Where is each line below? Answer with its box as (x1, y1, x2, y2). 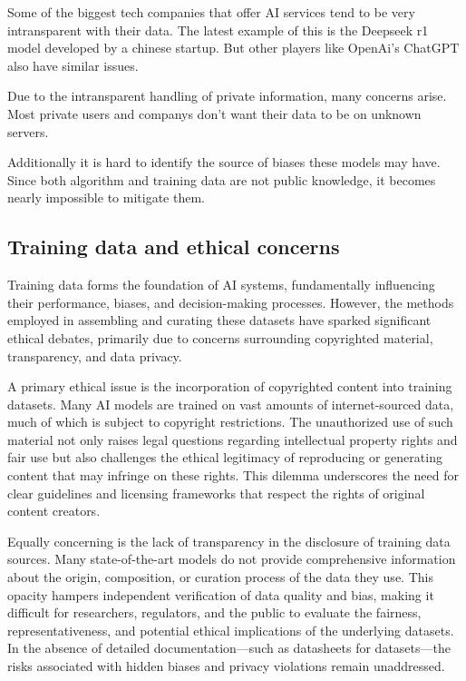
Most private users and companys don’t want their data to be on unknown (7, 104, 422, 123)
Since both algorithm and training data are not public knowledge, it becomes (7, 170, 436, 189)
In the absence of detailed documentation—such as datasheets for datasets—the (7, 638, 451, 657)
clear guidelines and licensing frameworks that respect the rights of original (7, 483, 425, 502)
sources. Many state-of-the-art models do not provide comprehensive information (7, 549, 456, 568)
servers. (7, 122, 49, 141)
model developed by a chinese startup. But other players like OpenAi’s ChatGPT (7, 38, 460, 57)
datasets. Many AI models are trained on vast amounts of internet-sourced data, (7, 394, 454, 413)
